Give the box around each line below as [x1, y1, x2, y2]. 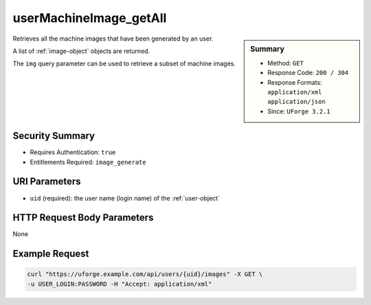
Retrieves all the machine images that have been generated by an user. [12, 34, 214, 43]
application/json [267, 98, 326, 106]
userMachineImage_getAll [12, 10, 167, 25]
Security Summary [12, 130, 95, 142]
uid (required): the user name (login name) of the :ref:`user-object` [30, 193, 220, 202]
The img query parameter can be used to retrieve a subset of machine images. [12, 59, 236, 68]
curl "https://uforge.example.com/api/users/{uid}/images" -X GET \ [27, 271, 263, 278]
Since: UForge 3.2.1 [267, 107, 330, 115]
